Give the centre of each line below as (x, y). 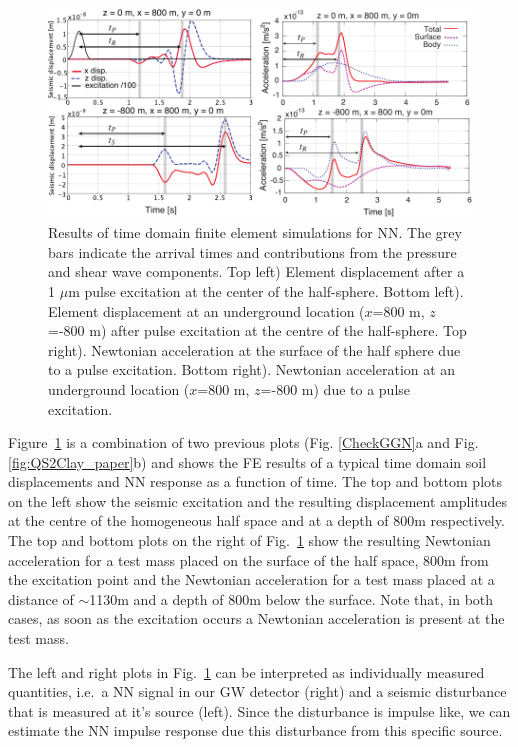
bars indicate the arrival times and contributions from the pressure (252, 251)
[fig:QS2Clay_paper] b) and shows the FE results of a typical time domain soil (247, 461)
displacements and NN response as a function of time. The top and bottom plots (255, 481)
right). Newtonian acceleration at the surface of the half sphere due (254, 349)
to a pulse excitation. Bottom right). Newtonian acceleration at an (252, 369)
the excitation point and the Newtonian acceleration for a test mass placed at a (251, 579)
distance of (41, 598)
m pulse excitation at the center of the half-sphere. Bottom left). (266, 290)
